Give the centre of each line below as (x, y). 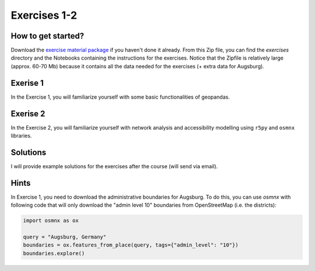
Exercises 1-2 (44, 15)
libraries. (21, 136)
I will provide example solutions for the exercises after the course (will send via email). (114, 166)
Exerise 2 (28, 114)
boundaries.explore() (54, 253)
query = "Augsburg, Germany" (65, 237)
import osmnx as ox (51, 221)
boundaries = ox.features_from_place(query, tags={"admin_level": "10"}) (131, 245)
